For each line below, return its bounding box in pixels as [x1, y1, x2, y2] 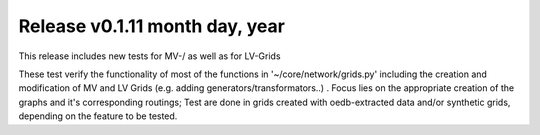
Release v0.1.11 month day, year [18, 15, 285, 37]
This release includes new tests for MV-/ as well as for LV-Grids [18, 50, 281, 62]
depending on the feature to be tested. [18, 110, 178, 122]
